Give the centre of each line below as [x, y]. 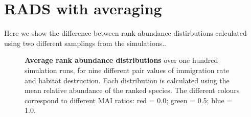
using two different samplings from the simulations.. [85, 43]
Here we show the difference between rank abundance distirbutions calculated [125, 33]
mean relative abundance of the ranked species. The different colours [132, 90]
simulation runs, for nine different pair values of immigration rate [127, 70]
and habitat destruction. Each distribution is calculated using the [127, 80]
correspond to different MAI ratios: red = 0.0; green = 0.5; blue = [129, 100]
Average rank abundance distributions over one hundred [121, 60]
